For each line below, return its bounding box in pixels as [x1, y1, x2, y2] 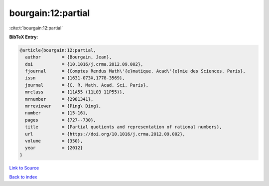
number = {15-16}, [25, 110, 88, 116]
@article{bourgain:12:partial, [19, 47, 97, 53]
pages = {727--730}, [25, 117, 97, 123]
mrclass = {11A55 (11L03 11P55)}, [25, 89, 125, 95]
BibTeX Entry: [9, 34, 38, 40]
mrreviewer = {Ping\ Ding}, [25, 103, 102, 109]
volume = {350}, [25, 138, 83, 144]
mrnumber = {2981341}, [25, 96, 94, 102]
